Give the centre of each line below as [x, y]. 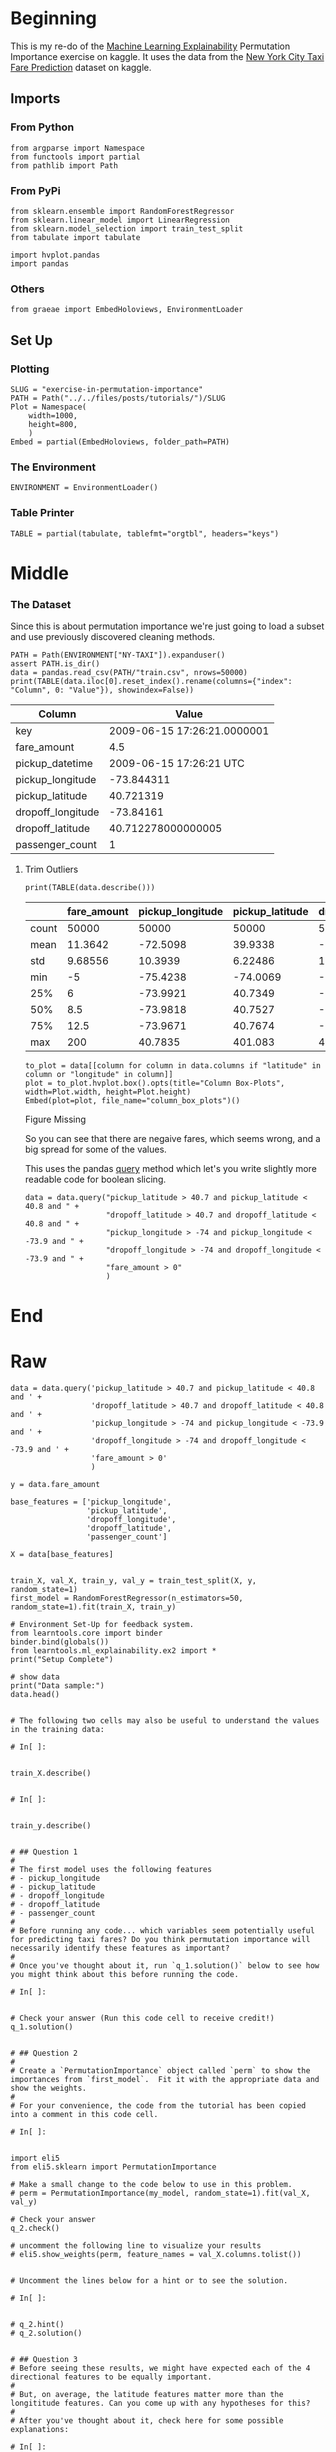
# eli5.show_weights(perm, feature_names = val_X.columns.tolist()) [156, 2255]
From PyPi [35, 190]
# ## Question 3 [44, 2360]
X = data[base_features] [62, 1555]
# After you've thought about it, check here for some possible [147, 2421]
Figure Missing [55, 1119]
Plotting [30, 369]
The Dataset [41, 604]
